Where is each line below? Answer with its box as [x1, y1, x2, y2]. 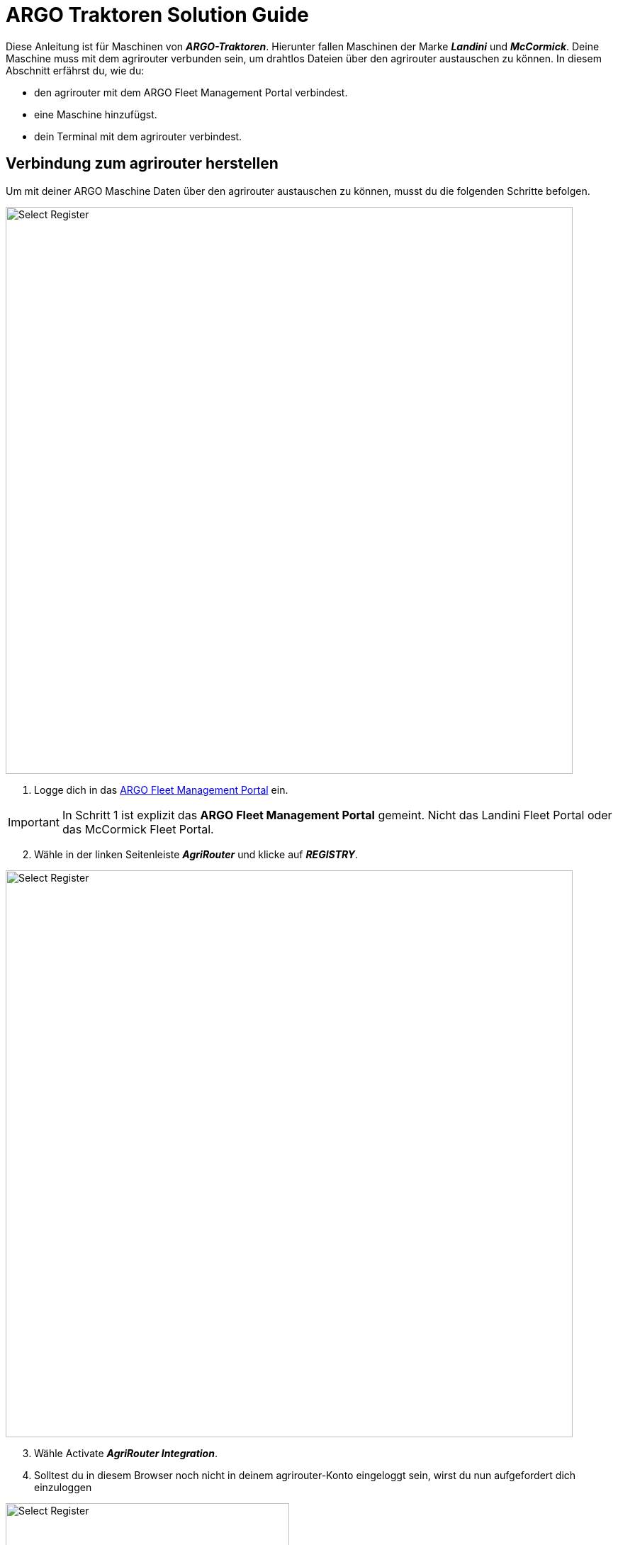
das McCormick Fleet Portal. [62, 821, 214, 836]
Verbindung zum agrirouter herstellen [6, 154, 279, 173]
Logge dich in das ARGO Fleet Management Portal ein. [34, 783, 288, 796]
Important [8, 814, 60, 829]
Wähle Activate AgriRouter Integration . [34, 1446, 218, 1459]
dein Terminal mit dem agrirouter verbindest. [34, 130, 242, 142]
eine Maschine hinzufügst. [34, 108, 157, 120]
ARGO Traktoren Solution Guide [6, 3, 309, 27]
